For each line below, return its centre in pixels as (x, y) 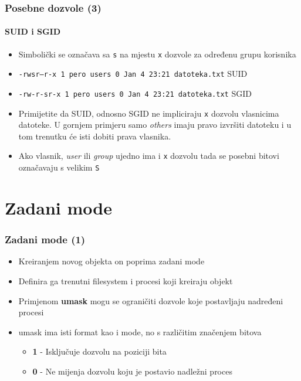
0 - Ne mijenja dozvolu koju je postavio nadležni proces (132, 371)
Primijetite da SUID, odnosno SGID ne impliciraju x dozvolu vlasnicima (149, 113)
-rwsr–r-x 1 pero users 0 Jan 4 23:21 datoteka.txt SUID (133, 74)
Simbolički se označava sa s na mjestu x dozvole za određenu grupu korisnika (157, 54)
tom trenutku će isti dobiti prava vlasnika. (95, 136)
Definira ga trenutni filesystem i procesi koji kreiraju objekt (126, 280)
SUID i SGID (33, 31)
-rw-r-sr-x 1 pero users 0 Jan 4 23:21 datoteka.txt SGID (135, 93)
